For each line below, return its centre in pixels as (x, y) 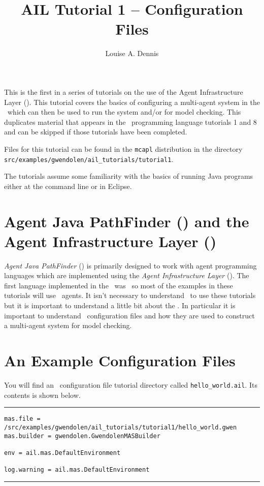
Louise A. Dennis (132, 53)
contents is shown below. (42, 395)
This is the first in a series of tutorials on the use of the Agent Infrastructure (124, 91)
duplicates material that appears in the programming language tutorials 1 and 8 (130, 121)
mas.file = (22, 419)
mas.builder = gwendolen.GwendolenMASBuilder (82, 436)
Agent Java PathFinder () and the (127, 221)
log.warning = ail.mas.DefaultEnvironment (77, 470)
